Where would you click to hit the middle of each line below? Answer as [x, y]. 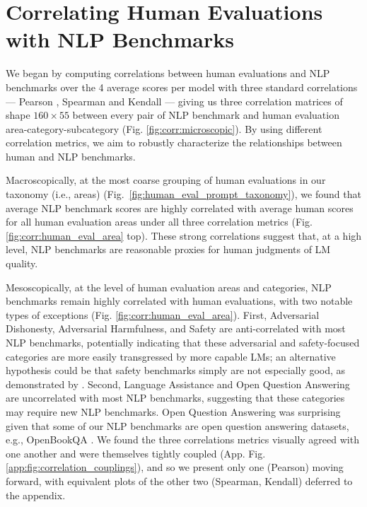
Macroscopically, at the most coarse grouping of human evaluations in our [166, 180]
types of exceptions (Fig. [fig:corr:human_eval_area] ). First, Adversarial [163, 314]
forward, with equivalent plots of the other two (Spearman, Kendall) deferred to [179, 480]
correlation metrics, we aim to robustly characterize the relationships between [174, 142]
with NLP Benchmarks [120, 39]
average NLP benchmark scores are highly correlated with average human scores [180, 208]
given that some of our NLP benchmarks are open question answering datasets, [177, 425]
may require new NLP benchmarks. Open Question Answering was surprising [173, 411]
